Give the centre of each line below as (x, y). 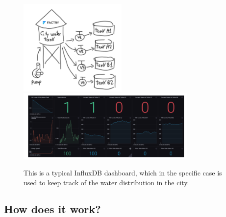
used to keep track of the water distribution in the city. (106, 182)
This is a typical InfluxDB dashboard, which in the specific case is (123, 173)
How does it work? (52, 208)
